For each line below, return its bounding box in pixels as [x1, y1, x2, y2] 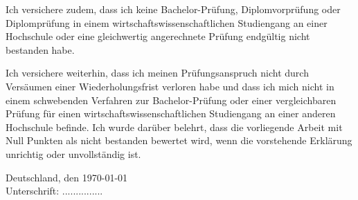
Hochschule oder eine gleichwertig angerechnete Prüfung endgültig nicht [6, 29, 310, 43]
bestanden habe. [6, 42, 75, 57]
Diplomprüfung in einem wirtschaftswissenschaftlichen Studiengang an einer [6, 15, 328, 30]
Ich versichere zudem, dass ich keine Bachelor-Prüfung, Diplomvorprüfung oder [6, 2, 341, 16]
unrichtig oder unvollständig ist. [6, 146, 141, 161]
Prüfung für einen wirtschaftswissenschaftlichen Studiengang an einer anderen [6, 106, 336, 121]
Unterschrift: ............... [6, 183, 103, 198]
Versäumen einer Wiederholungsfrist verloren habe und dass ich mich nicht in [6, 79, 334, 93]
